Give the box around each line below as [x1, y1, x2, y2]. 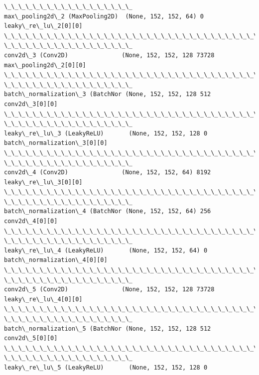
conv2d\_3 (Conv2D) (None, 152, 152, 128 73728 [4, 51, 215, 59]
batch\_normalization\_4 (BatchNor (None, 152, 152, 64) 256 [4, 208, 211, 215]
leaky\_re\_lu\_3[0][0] [4, 178, 83, 186]
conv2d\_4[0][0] [4, 218, 58, 225]
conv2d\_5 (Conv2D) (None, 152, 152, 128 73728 [4, 286, 215, 293]
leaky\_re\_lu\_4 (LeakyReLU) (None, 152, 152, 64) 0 [4, 247, 208, 254]
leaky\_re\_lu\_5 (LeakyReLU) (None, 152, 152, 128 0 [4, 364, 208, 371]
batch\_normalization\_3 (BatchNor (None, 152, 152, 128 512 [4, 91, 211, 98]
